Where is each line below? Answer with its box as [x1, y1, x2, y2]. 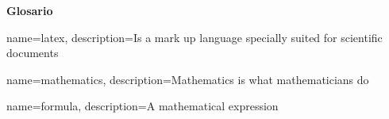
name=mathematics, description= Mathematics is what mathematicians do [6, 71, 369, 87]
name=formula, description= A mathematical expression [6, 98, 279, 114]
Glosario [6, 2, 53, 18]
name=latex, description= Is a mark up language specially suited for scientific [6, 29, 383, 45]
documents [6, 44, 59, 61]
